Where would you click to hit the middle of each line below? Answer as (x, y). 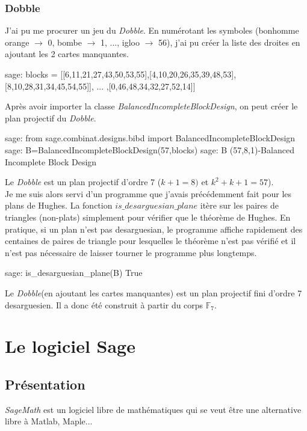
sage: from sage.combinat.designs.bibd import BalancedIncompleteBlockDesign (150, 138)
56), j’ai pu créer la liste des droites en (229, 42)
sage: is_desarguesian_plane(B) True (74, 273)
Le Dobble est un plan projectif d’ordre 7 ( (83, 182)
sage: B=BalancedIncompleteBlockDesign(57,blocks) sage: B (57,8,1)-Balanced (150, 149)
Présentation (45, 384)
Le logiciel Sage (70, 346)
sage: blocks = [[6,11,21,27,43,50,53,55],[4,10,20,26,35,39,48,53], (121, 74)
